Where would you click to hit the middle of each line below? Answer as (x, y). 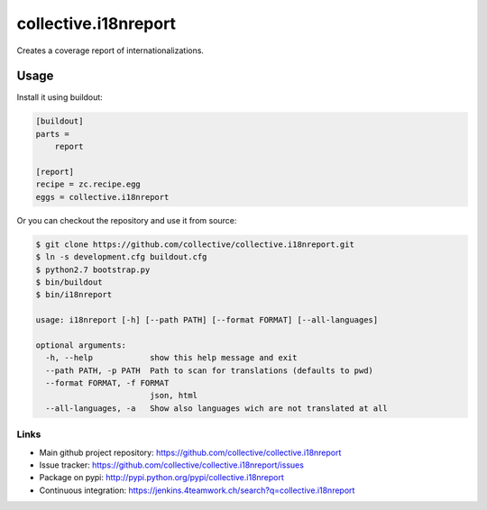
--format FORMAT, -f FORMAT (107, 383)
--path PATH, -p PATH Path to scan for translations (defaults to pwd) (210, 370)
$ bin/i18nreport (74, 295)
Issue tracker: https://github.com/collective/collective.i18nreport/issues (171, 465)
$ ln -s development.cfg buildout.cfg (121, 257)
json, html (174, 396)
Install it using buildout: (60, 97)
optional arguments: (81, 345)
